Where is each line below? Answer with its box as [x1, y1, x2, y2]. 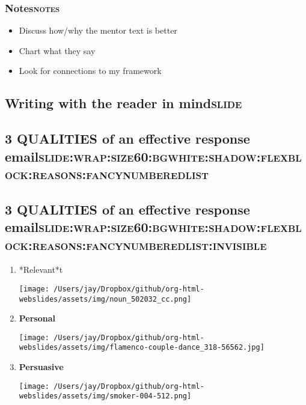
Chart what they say [19, 44, 96, 56]
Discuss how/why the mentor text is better [19, 24, 177, 37]
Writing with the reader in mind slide [5, 94, 242, 112]
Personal [19, 312, 56, 324]
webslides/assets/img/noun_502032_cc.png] [19, 294, 192, 303]
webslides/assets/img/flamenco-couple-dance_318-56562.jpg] [19, 343, 265, 352]
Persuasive [19, 361, 64, 373]
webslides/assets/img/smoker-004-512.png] [19, 392, 192, 401]
